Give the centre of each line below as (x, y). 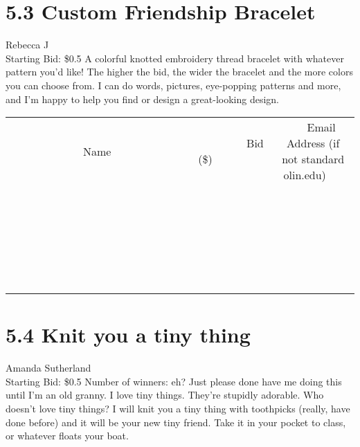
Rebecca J (27, 45)
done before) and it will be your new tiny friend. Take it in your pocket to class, (176, 422)
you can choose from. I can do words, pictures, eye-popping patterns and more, (173, 85)
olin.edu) (305, 175)
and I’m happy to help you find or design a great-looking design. (142, 99)
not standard (313, 159)
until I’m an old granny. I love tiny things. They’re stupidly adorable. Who (165, 395)
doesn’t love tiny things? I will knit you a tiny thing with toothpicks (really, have (178, 408)
